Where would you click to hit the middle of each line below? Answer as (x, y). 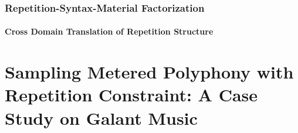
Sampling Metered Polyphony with (149, 72)
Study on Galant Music (101, 117)
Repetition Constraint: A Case (131, 95)
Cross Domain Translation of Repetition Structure (109, 31)
